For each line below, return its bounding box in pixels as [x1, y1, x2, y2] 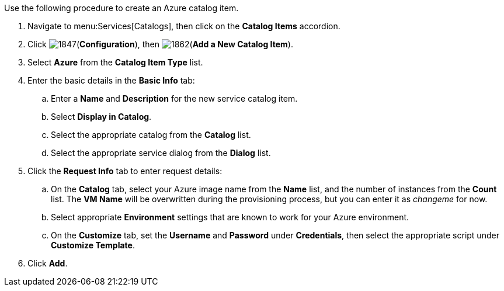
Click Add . [27, 258, 68, 268]
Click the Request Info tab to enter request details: [27, 166, 223, 176]
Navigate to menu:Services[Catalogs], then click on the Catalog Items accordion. [27, 21, 340, 31]
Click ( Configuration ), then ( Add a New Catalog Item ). [27, 39, 293, 49]
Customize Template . [51, 240, 135, 250]
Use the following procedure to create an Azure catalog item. [4, 3, 239, 13]
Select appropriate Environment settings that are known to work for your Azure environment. [51, 212, 409, 222]
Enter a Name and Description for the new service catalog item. [51, 93, 298, 103]
